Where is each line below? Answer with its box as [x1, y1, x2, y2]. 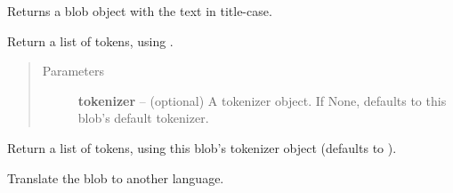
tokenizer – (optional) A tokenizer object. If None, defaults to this [77, 91, 447, 109]
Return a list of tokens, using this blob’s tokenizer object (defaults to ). [7, 138, 397, 157]
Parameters [42, 61, 104, 80]
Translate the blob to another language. [7, 168, 224, 187]
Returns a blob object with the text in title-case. [7, 2, 272, 20]
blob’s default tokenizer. [77, 109, 209, 127]
